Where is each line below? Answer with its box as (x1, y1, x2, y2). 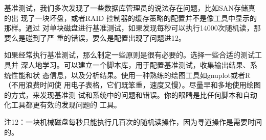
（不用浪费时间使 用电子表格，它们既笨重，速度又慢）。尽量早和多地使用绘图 (4, 79, 261, 90)
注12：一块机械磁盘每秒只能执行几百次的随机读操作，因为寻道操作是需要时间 (4, 116, 262, 127)
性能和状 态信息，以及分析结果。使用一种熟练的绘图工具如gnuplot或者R (11, 69, 251, 80)
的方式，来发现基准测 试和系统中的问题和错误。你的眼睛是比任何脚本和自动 (4, 89, 257, 100)
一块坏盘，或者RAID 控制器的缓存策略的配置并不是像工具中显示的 (35, 12, 257, 23)
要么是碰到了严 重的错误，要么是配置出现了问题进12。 (4, 32, 186, 43)
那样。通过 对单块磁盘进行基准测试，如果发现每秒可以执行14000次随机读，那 (4, 22, 261, 33)
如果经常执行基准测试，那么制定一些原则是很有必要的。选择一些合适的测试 (4, 49, 255, 60)
